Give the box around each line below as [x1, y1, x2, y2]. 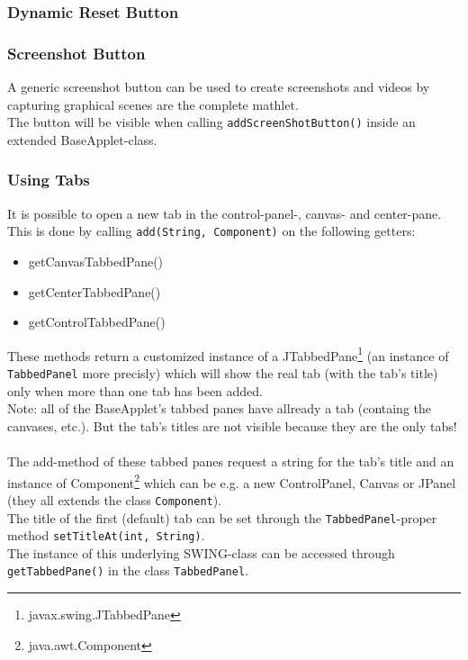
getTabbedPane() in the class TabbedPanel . [7, 561, 248, 580]
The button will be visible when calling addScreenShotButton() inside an [7, 113, 416, 131]
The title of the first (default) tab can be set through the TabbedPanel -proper [7, 508, 437, 527]
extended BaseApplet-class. [7, 130, 157, 149]
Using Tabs [7, 168, 90, 191]
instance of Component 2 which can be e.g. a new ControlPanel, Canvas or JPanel [7, 470, 456, 492]
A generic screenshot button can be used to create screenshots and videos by [7, 77, 430, 96]
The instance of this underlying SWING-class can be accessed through [7, 543, 395, 562]
